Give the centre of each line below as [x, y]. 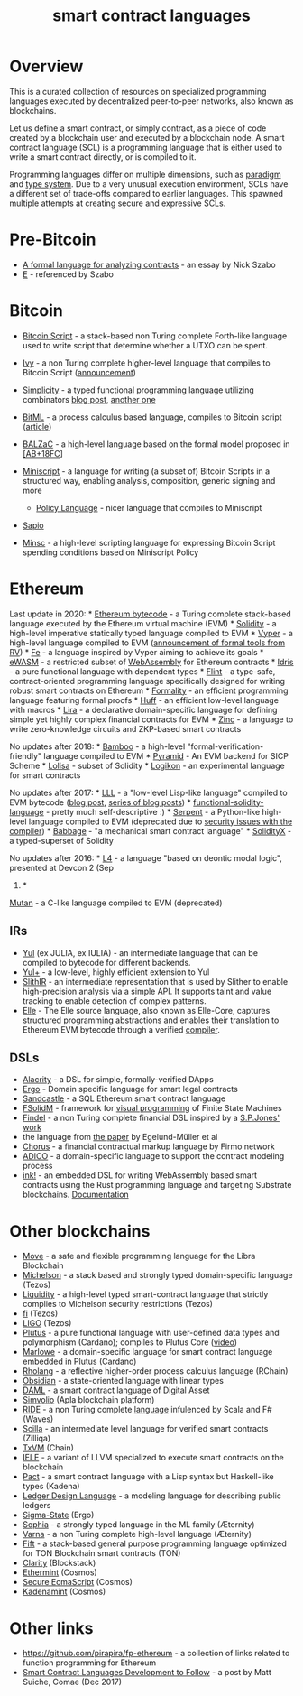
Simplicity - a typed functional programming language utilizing [138, 390]
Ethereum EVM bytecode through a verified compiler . [121, 1029]
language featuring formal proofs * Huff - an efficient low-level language [144, 700]
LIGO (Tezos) [47, 1323]
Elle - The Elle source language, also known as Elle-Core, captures [146, 1010]
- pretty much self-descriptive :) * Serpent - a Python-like [153, 811]
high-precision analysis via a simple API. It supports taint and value [147, 991]
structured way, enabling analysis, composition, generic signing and [149, 480]
